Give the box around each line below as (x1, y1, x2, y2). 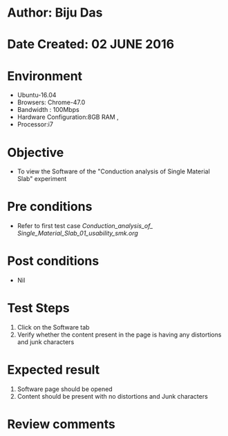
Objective (7, 144, 64, 160)
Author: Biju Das (7, 5, 103, 21)
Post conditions (7, 254, 99, 269)
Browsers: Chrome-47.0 (17, 98, 86, 106)
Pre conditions (7, 199, 93, 215)
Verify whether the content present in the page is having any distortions (17, 330, 222, 339)
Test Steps (7, 301, 70, 316)
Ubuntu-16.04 (17, 91, 57, 99)
